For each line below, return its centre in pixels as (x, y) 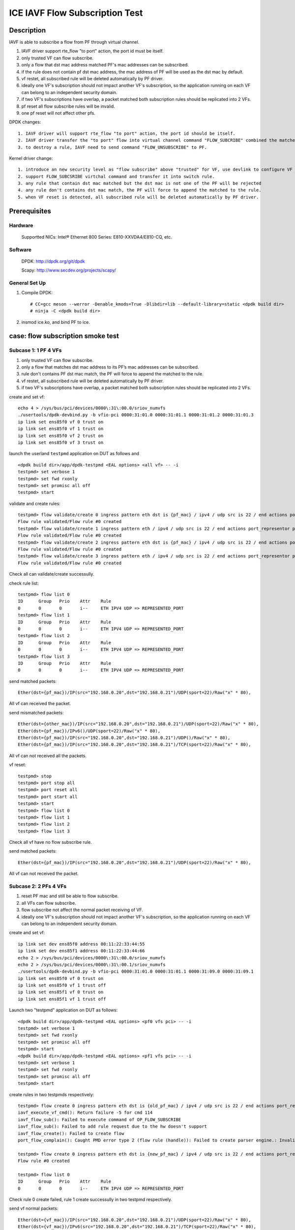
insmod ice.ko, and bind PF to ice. (56, 322)
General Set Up (28, 283)
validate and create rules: (35, 503)
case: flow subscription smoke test (64, 336)
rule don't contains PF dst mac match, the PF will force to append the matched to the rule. (112, 374)
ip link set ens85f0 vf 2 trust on (61, 436)
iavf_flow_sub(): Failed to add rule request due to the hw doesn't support (113, 1126)
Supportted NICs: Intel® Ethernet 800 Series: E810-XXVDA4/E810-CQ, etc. (97, 237)
